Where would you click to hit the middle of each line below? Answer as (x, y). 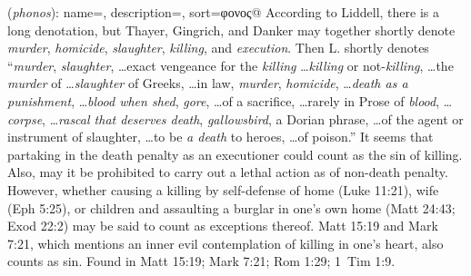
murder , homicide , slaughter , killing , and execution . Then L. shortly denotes (218, 48)
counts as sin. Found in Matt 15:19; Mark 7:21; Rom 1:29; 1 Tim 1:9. (201, 261)
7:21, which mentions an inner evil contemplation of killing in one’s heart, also (225, 243)
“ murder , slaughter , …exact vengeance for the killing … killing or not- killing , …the (230, 65)
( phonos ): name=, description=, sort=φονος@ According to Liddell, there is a (223, 12)
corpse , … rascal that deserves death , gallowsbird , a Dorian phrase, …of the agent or (235, 118)
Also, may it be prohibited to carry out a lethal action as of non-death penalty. (228, 172)
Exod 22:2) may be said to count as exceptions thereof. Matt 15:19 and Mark (223, 226)
